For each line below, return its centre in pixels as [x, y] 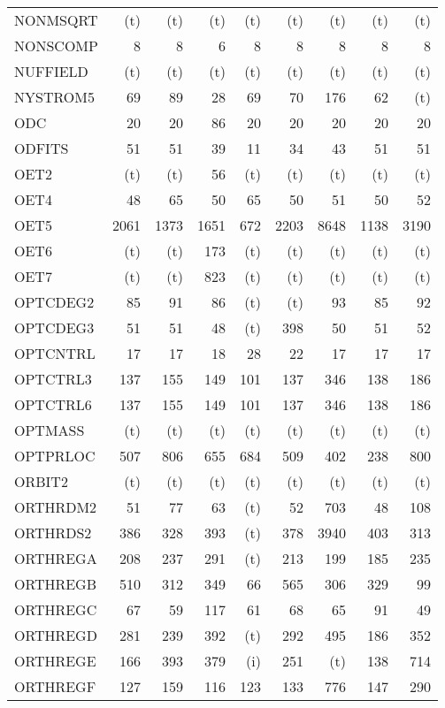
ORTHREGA [56, 558]
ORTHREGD [56, 635]
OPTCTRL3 [53, 379]
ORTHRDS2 [53, 533]
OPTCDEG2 [54, 302]
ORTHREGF [55, 686]
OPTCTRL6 [53, 404]
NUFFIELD [51, 71]
